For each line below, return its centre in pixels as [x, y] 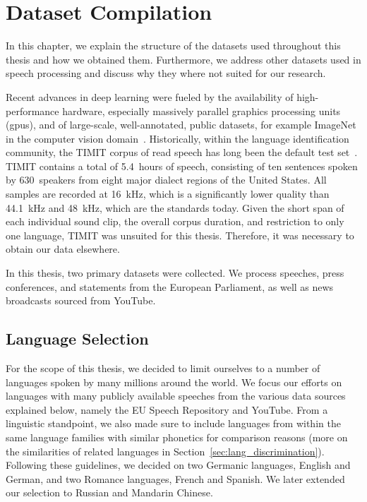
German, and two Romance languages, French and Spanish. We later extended [175, 478]
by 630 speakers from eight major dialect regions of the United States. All [166, 180]
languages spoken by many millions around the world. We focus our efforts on [174, 382]
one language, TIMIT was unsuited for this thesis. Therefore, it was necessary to [180, 235]
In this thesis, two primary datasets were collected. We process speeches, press [175, 273]
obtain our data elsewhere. [63, 249]
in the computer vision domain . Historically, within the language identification [178, 138]
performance [32, 110]
